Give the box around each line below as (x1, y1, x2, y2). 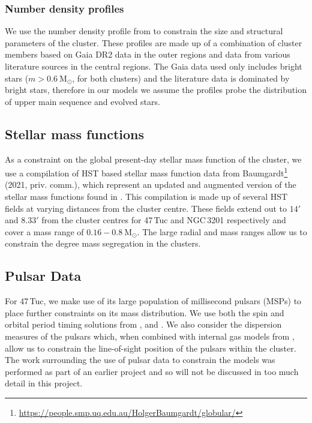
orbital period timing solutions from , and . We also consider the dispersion (5, 318, 282, 331)
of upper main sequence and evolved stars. (5, 95, 160, 107)
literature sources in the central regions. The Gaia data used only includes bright (5, 60, 302, 72)
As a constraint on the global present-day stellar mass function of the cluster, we (5, 152, 302, 165)
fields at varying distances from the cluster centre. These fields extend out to (5, 202, 287, 214)
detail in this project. (5, 377, 83, 389)
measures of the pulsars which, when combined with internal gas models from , (5, 329, 295, 342)
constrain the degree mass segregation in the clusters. (5, 237, 201, 250)
